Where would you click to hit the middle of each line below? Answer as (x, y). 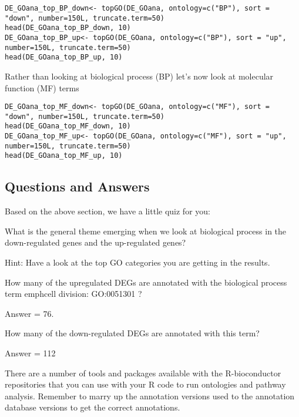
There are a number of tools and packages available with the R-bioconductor (143, 373)
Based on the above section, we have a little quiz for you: (107, 211)
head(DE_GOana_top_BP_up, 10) (64, 57)
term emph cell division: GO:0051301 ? (73, 294)
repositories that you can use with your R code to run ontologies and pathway (145, 384)
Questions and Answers (77, 186)
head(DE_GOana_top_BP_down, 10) (68, 28)
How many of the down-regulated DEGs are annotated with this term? (132, 333)
